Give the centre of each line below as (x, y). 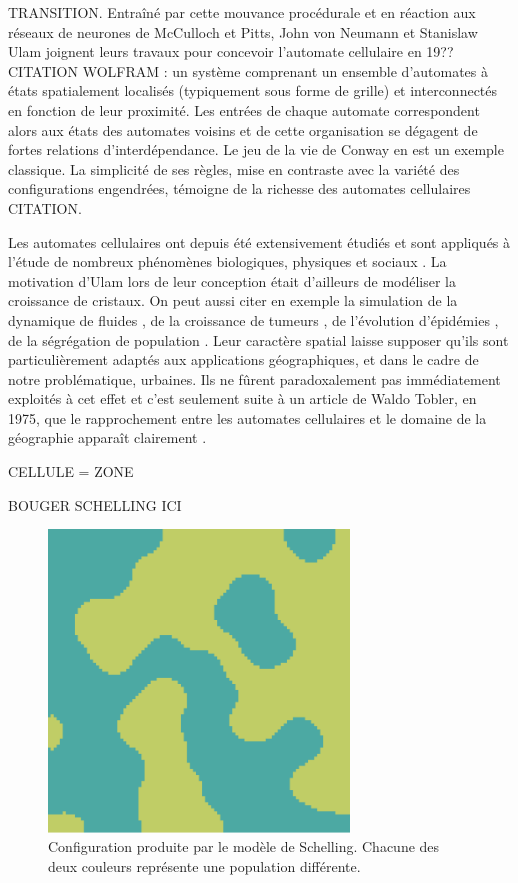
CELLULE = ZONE (71, 471)
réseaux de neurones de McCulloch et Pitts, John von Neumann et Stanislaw (243, 31)
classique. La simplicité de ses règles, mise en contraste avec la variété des (234, 168)
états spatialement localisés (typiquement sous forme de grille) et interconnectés (253, 90)
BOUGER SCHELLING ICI (95, 504)
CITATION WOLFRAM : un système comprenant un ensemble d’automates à (248, 70)
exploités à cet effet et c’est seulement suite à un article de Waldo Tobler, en (242, 398)
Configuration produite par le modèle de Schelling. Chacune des (244, 846)
